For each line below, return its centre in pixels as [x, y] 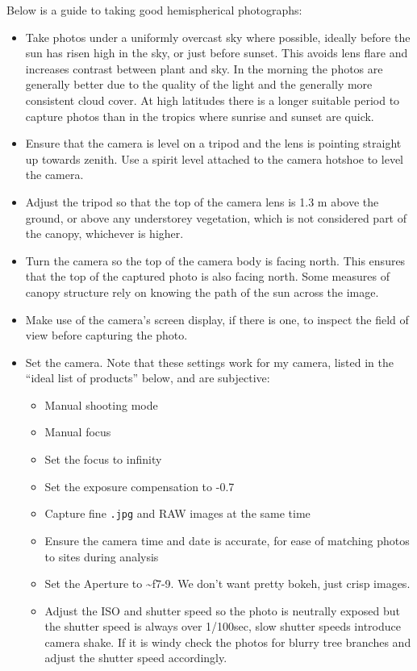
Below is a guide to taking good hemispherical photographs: [154, 10]
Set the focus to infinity [103, 459]
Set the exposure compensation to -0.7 [140, 486]
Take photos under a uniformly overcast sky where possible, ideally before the [218, 37]
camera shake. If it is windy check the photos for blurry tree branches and [228, 642]
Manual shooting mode [101, 404]
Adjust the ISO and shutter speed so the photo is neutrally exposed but [222, 610]
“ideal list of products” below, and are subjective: [148, 378]
